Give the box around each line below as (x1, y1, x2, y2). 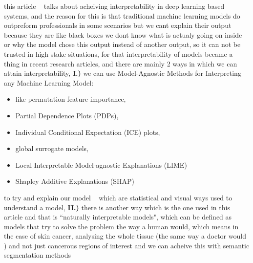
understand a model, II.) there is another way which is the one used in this (4, 202, 230, 212)
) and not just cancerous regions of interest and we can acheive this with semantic (4, 240, 250, 250)
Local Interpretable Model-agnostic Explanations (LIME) (15, 159, 187, 170)
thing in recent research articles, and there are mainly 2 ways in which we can (4, 58, 237, 68)
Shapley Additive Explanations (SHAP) (15, 176, 134, 186)
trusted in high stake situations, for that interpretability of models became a (4, 48, 233, 59)
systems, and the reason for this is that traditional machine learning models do (4, 10, 240, 21)
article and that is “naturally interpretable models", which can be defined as (4, 212, 232, 222)
